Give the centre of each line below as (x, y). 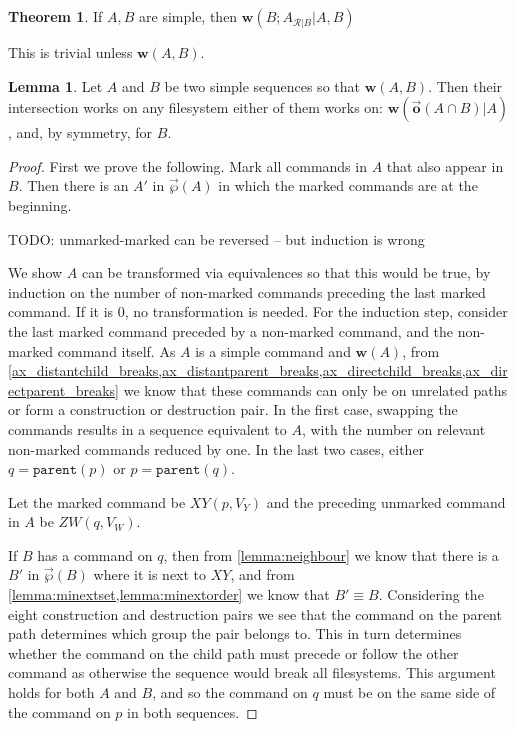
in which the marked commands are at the (348, 185)
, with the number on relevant (393, 428)
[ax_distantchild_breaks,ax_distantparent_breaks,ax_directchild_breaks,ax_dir (258, 370)
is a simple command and (273, 350)
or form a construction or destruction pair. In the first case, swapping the (233, 409)
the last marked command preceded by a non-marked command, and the (231, 330)
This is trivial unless (70, 52)
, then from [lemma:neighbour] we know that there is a (331, 554)
